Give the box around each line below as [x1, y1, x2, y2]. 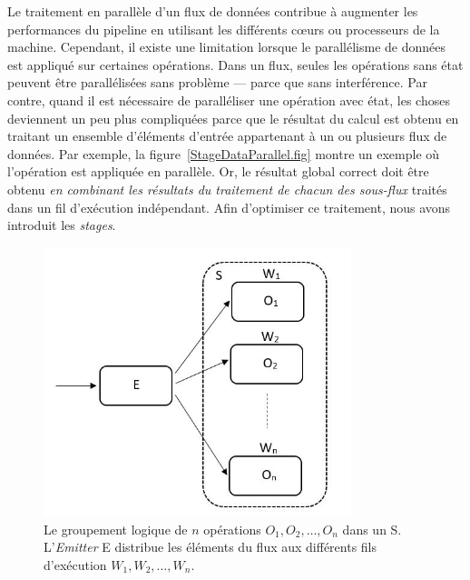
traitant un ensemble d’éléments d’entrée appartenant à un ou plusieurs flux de [7, 126, 447, 145]
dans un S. [342, 519, 402, 538]
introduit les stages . [7, 215, 116, 235]
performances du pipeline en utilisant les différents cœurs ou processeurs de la [7, 19, 440, 38]
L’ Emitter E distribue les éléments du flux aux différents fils [44, 537, 377, 556]
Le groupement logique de [44, 519, 188, 538]
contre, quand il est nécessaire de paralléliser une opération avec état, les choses [7, 90, 450, 109]
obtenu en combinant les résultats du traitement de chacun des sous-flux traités [7, 179, 447, 198]
